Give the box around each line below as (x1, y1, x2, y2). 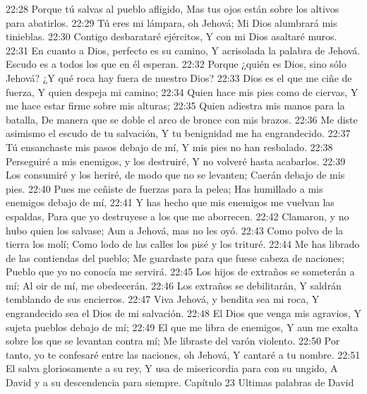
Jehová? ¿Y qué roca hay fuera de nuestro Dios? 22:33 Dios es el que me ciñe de (6, 70, 352, 85)
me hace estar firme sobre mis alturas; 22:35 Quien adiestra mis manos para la (6, 98, 345, 113)
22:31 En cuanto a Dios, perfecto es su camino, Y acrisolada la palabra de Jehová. (6, 42, 361, 57)
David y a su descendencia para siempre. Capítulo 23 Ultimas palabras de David (6, 375, 354, 390)
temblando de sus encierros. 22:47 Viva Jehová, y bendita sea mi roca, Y (6, 292, 320, 306)
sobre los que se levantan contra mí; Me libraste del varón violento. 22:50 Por (6, 333, 340, 348)
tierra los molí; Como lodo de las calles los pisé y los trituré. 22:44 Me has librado (6, 237, 360, 251)
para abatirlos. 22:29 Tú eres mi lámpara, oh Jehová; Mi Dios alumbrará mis (6, 15, 337, 30)
